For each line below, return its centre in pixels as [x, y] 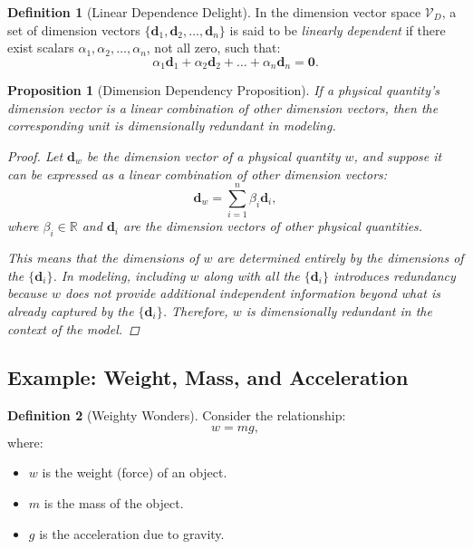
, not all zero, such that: [213, 48]
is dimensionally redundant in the [339, 310]
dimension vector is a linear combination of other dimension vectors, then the [223, 107]
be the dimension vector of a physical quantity [213, 156]
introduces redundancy [394, 275]
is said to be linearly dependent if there [338, 29]
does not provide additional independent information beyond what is [253, 293]
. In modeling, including [119, 275]
